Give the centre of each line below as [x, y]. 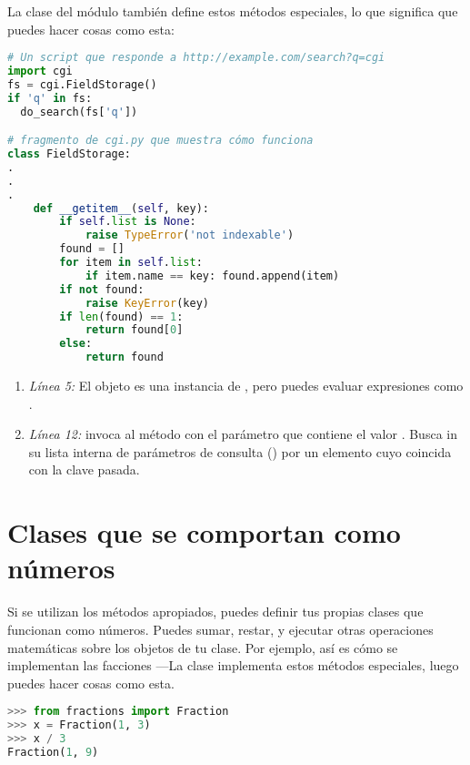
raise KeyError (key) [147, 303]
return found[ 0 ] [134, 330]
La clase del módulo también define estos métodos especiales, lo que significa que [233, 11]
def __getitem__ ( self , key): [121, 208]
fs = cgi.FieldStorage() [82, 84]
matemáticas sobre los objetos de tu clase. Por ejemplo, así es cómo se [203, 647]
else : [76, 344]
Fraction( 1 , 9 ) [53, 752]
